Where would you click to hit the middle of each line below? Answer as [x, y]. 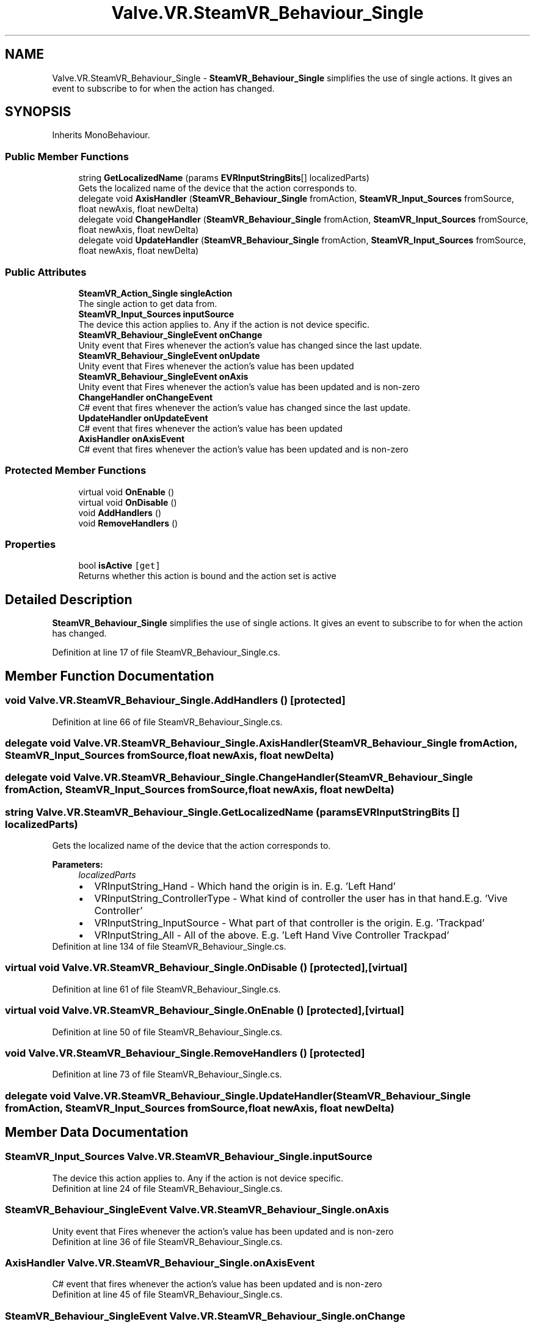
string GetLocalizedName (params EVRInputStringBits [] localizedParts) [224, 178]
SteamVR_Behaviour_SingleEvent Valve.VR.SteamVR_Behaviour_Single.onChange [205, 1316]
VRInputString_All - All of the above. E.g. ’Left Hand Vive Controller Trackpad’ [272, 935]
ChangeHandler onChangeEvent [146, 397]
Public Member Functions [67, 156]
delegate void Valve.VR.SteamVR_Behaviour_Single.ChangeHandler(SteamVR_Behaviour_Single [239, 778]
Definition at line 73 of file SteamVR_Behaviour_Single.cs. [167, 1074]
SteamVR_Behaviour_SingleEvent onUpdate [169, 355]
